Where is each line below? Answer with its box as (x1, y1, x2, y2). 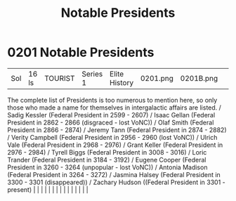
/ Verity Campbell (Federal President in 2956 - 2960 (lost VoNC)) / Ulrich (7, 133, 218, 141)
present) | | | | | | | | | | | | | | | (7, 185, 89, 194)
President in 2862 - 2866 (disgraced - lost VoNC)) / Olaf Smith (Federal (7, 118, 214, 127)
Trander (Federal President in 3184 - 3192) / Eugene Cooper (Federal (7, 155, 206, 164)
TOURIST (44, 73, 75, 83)
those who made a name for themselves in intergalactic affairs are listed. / (7, 103, 221, 112)
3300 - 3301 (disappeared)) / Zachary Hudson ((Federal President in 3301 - (7, 178, 226, 186)
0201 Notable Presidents (7, 44, 155, 60)
